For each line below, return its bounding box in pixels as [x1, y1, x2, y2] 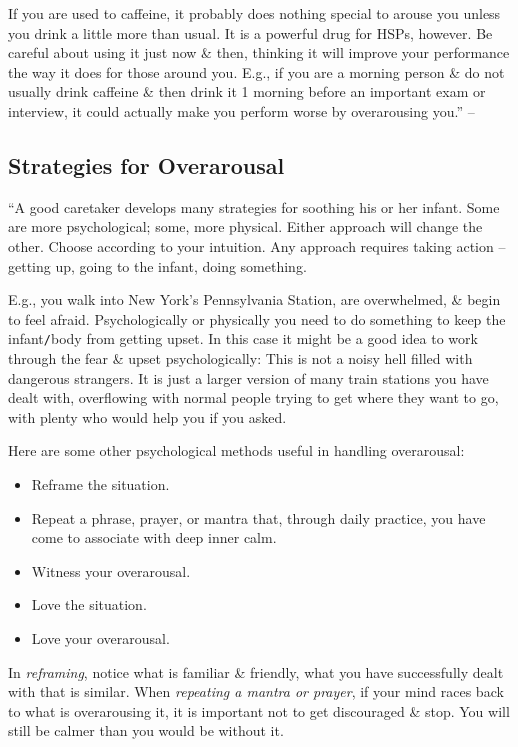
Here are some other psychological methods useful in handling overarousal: [8, 440, 465, 461]
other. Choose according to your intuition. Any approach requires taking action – [8, 235, 506, 256]
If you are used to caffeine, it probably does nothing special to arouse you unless [8, 3, 501, 23]
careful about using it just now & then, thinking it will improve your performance [8, 42, 510, 63]
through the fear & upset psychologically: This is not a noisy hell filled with [8, 347, 473, 368]
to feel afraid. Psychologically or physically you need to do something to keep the [8, 308, 506, 329]
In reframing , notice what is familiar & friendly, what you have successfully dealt [8, 661, 504, 682]
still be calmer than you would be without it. [8, 720, 284, 741]
